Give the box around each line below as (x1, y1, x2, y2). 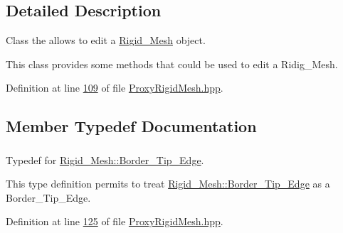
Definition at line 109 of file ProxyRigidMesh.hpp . (6, 80, 223, 95)
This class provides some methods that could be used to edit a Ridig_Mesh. (6, 56, 338, 71)
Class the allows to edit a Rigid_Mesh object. (6, 33, 206, 48)
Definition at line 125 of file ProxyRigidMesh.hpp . (6, 214, 223, 229)
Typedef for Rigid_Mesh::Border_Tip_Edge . (6, 152, 204, 167)
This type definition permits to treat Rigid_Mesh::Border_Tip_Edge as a (6, 176, 330, 191)
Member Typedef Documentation (6, 115, 257, 137)
